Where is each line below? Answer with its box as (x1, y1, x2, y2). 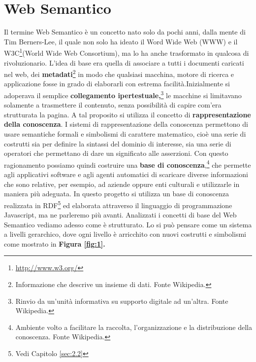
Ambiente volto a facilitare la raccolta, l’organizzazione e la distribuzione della (15, 322, 252, 332)
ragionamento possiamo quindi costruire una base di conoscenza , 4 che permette (4, 158, 251, 170)
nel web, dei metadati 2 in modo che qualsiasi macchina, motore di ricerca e (4, 68, 234, 79)
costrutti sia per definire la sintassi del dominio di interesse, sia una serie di (4, 138, 231, 148)
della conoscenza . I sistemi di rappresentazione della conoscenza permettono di (4, 119, 248, 129)
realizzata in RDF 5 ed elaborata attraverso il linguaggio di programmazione (4, 198, 232, 210)
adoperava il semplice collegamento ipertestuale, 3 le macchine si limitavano (4, 89, 242, 100)
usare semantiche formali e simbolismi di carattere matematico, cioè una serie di (4, 129, 246, 139)
